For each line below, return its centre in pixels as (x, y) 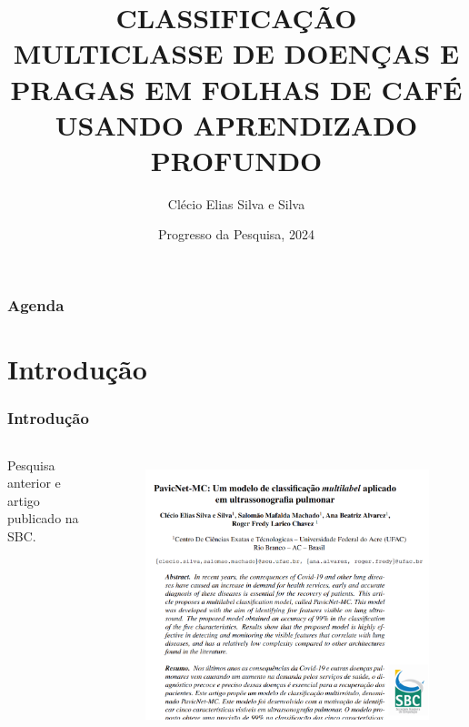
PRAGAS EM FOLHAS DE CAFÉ (236, 89)
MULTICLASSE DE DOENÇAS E (236, 53)
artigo (24, 500)
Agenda (36, 305)
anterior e (34, 483)
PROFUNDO (236, 160)
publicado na (43, 518)
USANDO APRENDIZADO (236, 124)
